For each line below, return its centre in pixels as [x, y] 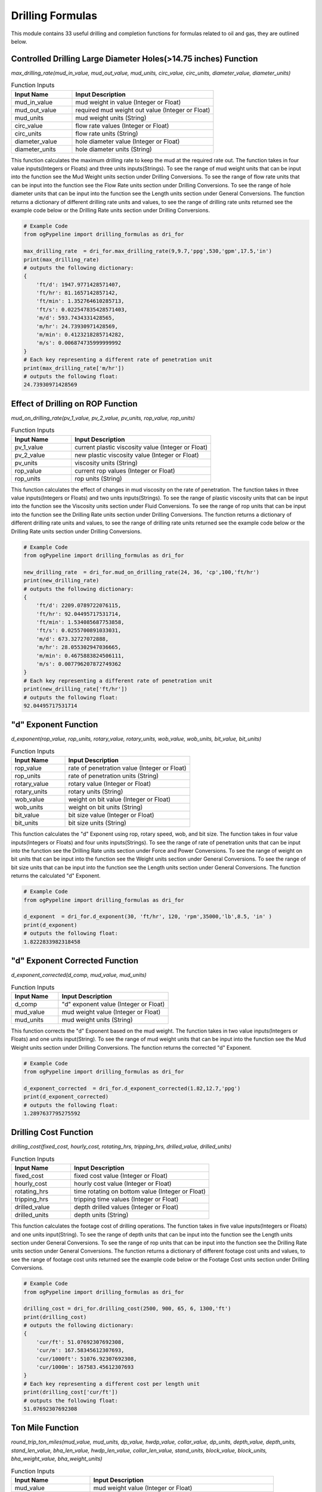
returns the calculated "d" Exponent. [56, 876]
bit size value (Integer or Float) [111, 815]
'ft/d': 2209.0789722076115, [79, 605]
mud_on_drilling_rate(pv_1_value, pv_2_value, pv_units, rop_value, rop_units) [103, 418]
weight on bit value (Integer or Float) [120, 800]
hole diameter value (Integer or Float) [128, 141]
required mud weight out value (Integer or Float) [143, 110]
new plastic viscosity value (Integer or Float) [137, 455]
